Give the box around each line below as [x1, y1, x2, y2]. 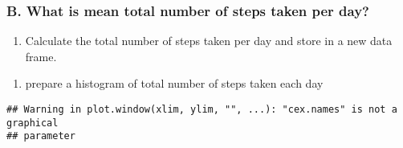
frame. [25, 47, 57, 64]
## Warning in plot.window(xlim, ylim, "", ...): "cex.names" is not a [6, 104, 397, 115]
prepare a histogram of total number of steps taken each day [25, 75, 324, 92]
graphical [6, 117, 59, 129]
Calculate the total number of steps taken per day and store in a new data [25, 32, 393, 49]
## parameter [6, 130, 75, 142]
